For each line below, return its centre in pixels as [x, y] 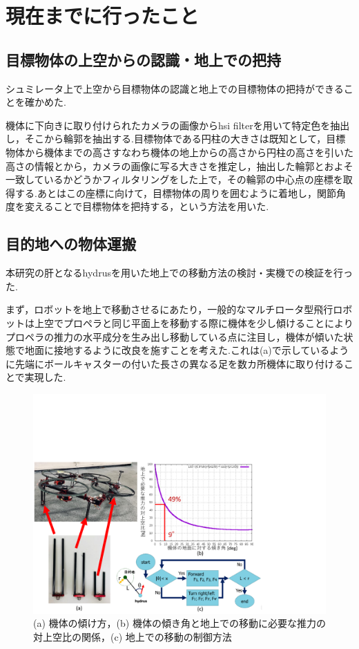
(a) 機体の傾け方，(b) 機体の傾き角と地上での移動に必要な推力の [179, 623]
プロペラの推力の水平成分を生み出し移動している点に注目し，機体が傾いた [175, 336]
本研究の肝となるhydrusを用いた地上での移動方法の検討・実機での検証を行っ [179, 273]
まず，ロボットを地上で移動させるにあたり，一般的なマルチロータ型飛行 [169, 309]
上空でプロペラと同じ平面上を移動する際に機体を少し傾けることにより [194, 322]
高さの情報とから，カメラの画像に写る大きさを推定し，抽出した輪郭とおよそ [179, 166]
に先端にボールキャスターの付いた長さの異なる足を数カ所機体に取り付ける [175, 363]
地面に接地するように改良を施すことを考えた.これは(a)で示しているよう [187, 350]
